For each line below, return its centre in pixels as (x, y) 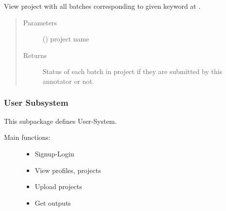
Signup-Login (54, 153)
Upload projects (58, 186)
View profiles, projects (68, 170)
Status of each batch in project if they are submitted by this (132, 71)
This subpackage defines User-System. (61, 121)
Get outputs (53, 202)
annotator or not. (68, 81)
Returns (35, 55)
